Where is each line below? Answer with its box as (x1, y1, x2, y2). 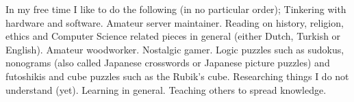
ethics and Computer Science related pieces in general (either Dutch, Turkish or (5, 29, 341, 43)
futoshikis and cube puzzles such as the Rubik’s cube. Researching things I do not (5, 68, 349, 83)
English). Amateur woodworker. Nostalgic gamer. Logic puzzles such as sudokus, (5, 42, 344, 56)
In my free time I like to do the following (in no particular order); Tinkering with (5, 2, 346, 16)
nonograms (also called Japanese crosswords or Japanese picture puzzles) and (5, 55, 330, 70)
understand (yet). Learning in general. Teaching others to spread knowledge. (5, 82, 327, 97)
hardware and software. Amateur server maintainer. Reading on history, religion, (5, 15, 344, 29)
